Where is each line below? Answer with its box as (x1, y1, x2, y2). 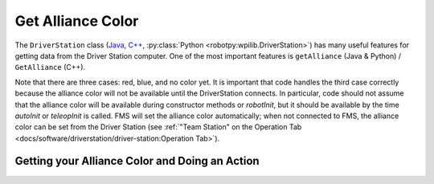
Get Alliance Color (14, 12, 139, 30)
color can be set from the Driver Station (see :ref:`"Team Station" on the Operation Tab (14, 122, 302, 132)
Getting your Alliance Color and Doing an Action (14, 154, 260, 168)
